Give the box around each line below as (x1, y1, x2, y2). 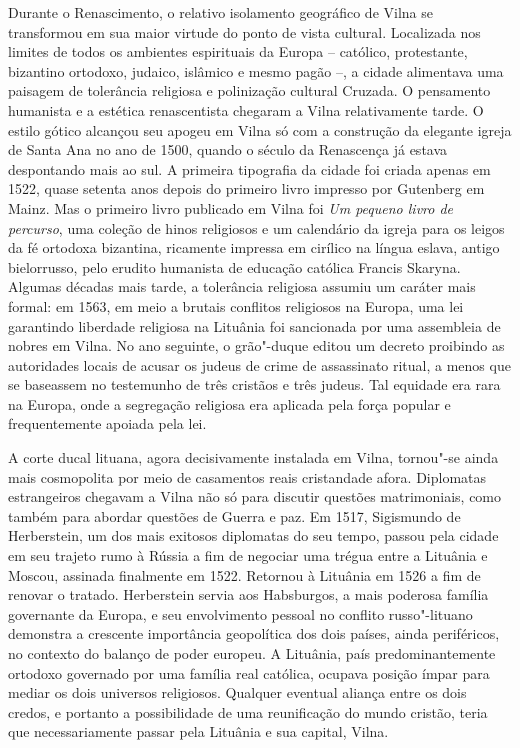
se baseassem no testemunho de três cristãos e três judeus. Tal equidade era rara (8, 374, 501, 395)
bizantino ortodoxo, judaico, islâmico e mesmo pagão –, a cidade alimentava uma (8, 60, 504, 81)
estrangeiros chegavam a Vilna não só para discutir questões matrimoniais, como (8, 486, 502, 507)
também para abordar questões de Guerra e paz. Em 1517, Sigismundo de (8, 505, 461, 526)
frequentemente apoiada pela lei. (8, 413, 207, 434)
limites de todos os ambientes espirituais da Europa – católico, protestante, (8, 41, 468, 62)
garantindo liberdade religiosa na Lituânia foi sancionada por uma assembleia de (8, 315, 501, 336)
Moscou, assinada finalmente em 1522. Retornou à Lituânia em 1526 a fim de (8, 564, 481, 585)
